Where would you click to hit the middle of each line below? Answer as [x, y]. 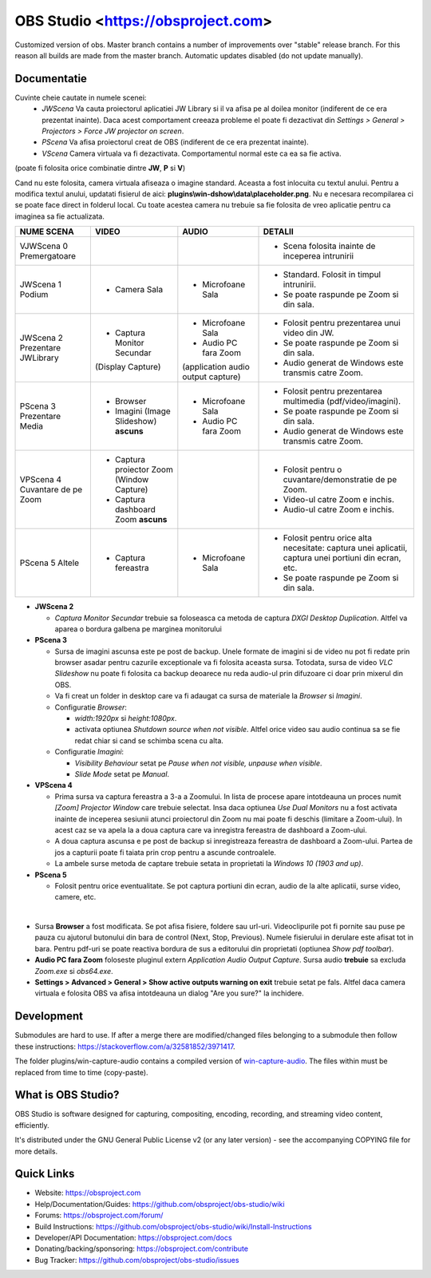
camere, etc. [75, 897]
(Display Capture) [128, 367]
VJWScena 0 [43, 246]
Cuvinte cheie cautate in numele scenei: [81, 97]
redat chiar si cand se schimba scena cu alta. [149, 740]
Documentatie [51, 79]
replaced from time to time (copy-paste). [81, 1072]
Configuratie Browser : [91, 707]
